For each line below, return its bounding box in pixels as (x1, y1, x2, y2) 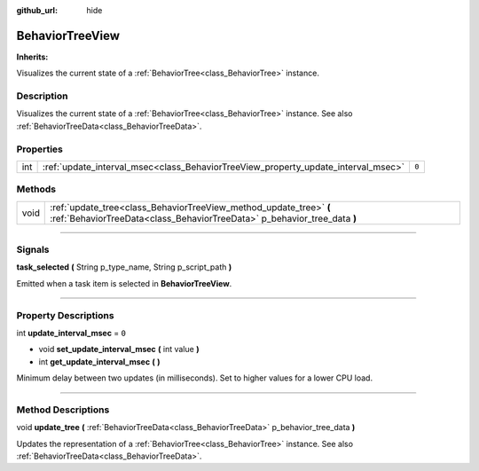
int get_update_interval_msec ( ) (38, 356, 161, 367)
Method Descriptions (16, 404, 110, 416)
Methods (16, 183, 57, 195)
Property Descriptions (16, 309, 114, 321)
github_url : (16, 5, 58, 15)
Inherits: (16, 51, 49, 62)
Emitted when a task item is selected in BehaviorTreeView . (16, 278, 232, 288)
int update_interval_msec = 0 (16, 328, 126, 338)
